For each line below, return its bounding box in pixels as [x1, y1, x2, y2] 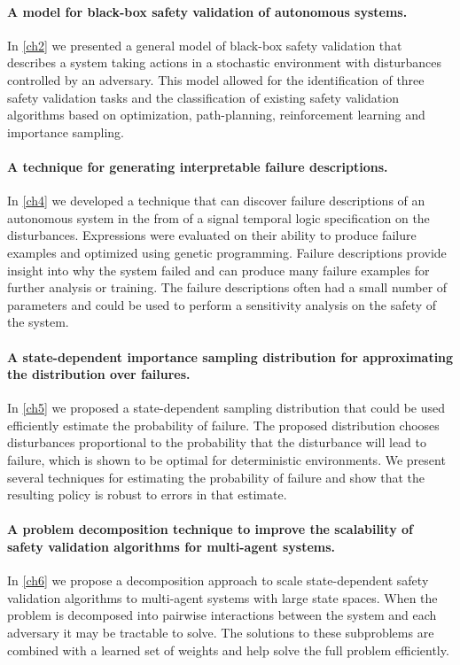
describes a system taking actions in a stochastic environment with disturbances [7, 53, 441, 72]
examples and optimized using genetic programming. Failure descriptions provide [7, 243, 447, 261]
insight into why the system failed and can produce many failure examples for [7, 260, 430, 279]
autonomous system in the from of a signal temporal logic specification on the [7, 208, 430, 227]
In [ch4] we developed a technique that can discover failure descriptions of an [7, 191, 425, 210]
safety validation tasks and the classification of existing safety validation [7, 88, 399, 106]
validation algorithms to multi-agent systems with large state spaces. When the [7, 588, 438, 607]
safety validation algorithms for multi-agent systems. [7, 537, 336, 556]
